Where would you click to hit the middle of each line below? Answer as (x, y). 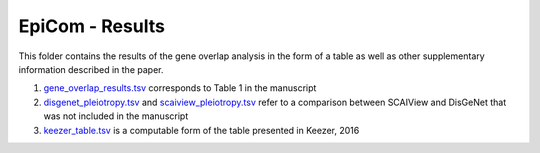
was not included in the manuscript (116, 116)
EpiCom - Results (91, 26)
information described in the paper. (91, 69)
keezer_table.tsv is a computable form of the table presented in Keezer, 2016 (201, 130)
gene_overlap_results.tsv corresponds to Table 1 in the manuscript (180, 88)
